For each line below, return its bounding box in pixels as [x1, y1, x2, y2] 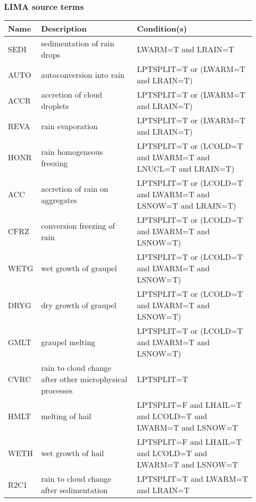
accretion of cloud [41, 89, 102, 101]
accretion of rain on [41, 182, 109, 194]
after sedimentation [41, 484, 108, 496]
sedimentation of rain [41, 37, 115, 49]
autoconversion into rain [41, 69, 125, 80]
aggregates [41, 194, 77, 206]
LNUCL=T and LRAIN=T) [137, 163, 235, 175]
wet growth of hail [41, 447, 104, 459]
